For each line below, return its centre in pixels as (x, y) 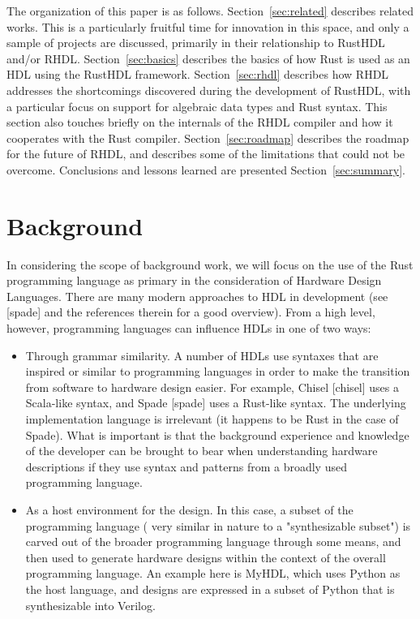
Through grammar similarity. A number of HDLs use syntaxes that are (202, 355)
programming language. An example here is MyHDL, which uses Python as (213, 573)
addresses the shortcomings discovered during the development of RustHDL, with (209, 90)
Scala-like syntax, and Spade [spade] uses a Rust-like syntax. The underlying (216, 403)
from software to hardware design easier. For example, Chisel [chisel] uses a (212, 387)
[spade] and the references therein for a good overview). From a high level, (191, 312)
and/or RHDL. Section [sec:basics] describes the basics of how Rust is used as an (208, 58)
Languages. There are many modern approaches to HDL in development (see (197, 296)
